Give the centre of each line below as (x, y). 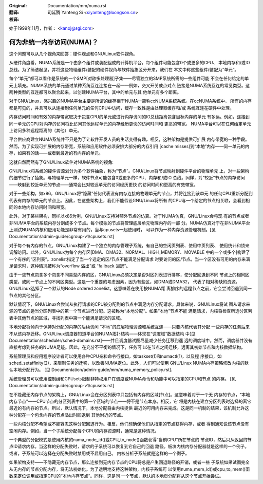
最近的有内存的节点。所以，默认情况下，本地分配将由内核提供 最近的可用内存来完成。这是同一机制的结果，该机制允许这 (129, 408)
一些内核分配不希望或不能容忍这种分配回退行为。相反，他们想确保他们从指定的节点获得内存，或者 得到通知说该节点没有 (129, 424)
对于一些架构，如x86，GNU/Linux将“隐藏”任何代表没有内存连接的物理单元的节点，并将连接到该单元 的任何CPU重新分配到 (131, 194)
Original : (18, 6)
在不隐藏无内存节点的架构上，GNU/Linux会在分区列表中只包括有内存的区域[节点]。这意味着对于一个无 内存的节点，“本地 (130, 394)
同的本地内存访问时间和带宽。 (39, 207)
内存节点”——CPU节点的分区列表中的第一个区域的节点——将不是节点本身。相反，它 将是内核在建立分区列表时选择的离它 (130, 401)
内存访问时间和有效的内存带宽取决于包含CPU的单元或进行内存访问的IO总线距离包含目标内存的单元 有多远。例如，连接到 (129, 117)
